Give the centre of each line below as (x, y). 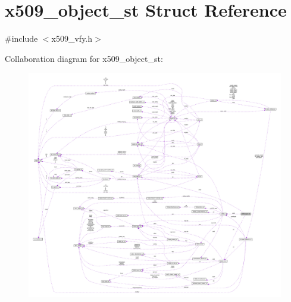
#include (21, 38)
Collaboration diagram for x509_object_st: (84, 58)
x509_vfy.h (72, 38)
